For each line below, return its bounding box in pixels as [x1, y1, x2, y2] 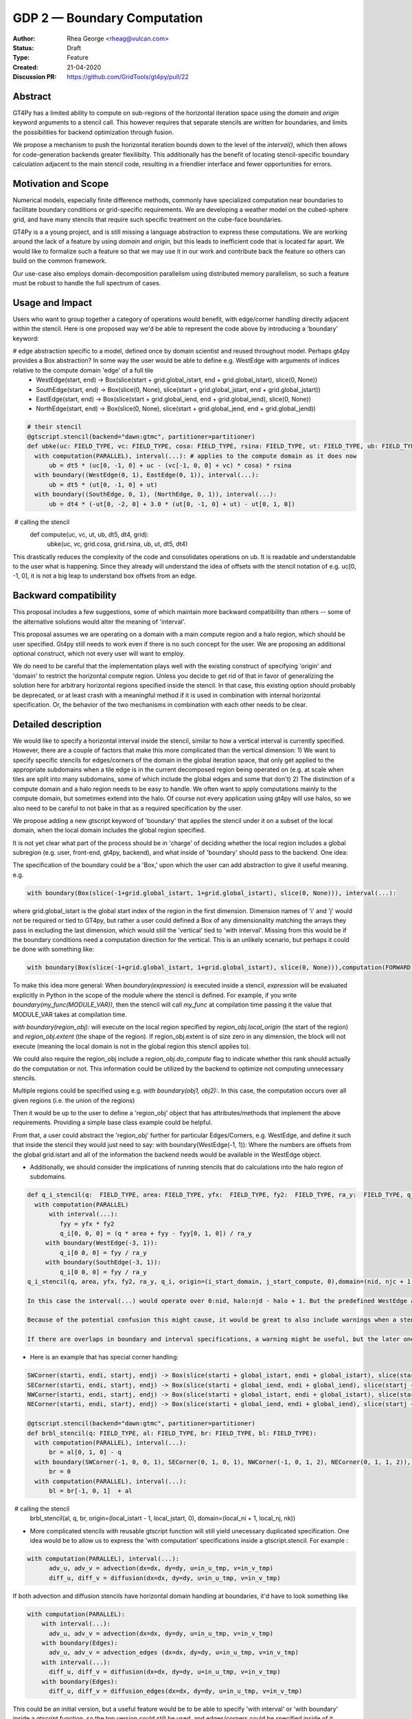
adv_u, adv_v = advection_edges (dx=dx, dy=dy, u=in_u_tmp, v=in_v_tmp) [49, 1649, 299, 1656]
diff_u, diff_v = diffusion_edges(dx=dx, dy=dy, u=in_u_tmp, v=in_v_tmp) [49, 1687, 303, 1695]
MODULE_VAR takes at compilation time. [12, 1010, 127, 1018]
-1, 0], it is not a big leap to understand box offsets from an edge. [12, 571, 197, 580]
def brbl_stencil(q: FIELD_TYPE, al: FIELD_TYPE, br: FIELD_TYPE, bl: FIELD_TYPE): [27, 1429, 317, 1437]
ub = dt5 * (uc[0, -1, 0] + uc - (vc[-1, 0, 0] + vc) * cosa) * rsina [49, 461, 292, 469]
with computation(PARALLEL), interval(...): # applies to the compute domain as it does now [34, 452, 357, 460]
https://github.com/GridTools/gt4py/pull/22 [67, 73, 189, 81]
